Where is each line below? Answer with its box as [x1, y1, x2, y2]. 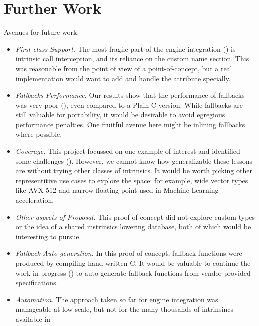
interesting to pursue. [15, 231, 81, 241]
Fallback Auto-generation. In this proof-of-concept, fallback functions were [15, 248, 242, 258]
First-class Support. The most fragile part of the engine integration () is [15, 43, 236, 54]
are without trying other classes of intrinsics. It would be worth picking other [15, 165, 252, 176]
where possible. [15, 129, 62, 139]
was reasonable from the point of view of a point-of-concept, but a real [15, 63, 232, 73]
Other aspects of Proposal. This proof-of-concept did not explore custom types [15, 211, 255, 222]
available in [15, 313, 51, 324]
